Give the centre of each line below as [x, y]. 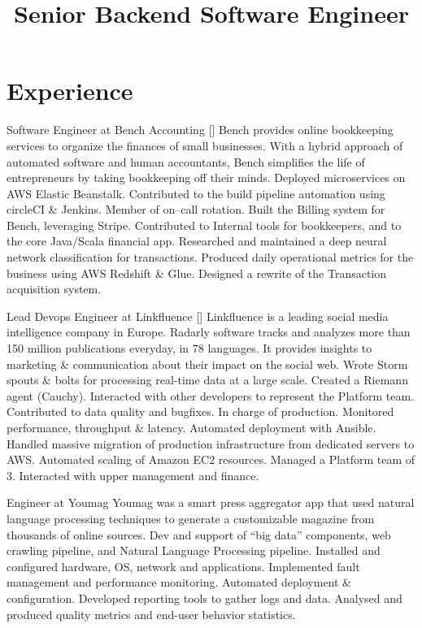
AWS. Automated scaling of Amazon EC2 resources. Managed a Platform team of [211, 459]
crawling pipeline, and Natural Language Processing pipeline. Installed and [194, 550]
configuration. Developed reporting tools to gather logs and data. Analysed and [204, 598]
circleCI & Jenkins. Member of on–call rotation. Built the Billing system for [196, 209]
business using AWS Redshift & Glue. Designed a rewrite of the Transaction [197, 273]
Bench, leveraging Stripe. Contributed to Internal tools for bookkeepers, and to [204, 225]
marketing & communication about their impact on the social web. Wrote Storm [207, 364]
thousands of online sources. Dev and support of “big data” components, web [199, 534]
